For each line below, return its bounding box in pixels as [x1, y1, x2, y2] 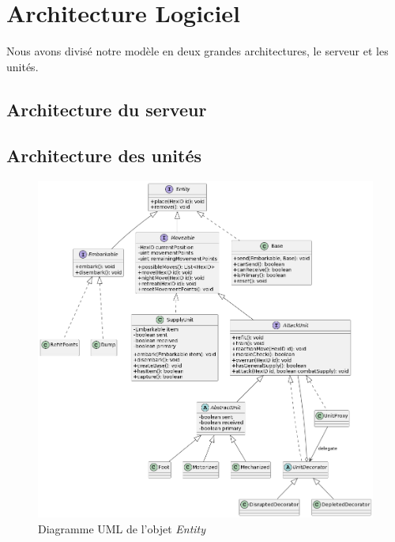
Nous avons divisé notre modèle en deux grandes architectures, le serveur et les [6, 43, 389, 59]
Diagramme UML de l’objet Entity [38, 520, 206, 536]
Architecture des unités [6, 143, 202, 168]
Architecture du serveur [6, 97, 207, 121]
